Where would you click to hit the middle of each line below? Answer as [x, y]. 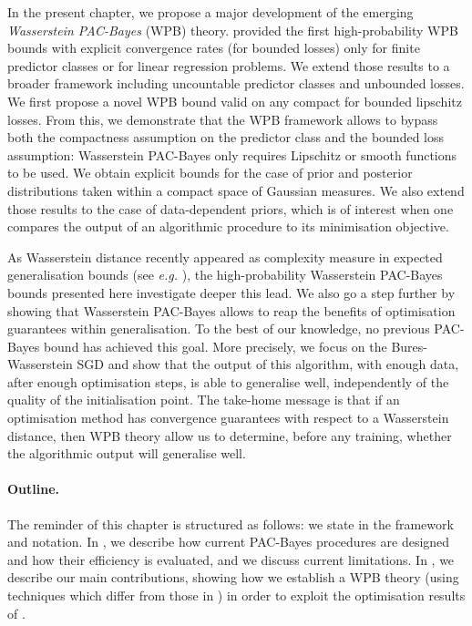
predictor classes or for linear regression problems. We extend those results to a [229, 65]
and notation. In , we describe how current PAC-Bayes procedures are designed [229, 542]
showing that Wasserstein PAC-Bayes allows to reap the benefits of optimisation [231, 310]
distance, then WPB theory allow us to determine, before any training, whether [230, 435]
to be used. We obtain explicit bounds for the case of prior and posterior [210, 173]
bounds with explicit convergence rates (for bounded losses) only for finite [214, 48]
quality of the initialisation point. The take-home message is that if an [204, 400]
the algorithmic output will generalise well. [127, 453]
